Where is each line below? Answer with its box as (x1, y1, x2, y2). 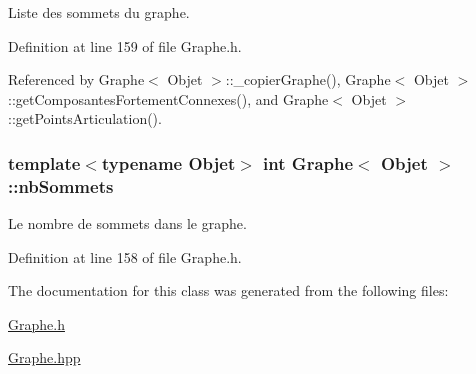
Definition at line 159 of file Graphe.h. (8, 35, 242, 56)
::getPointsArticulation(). (8, 108, 162, 129)
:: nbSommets (8, 173, 114, 198)
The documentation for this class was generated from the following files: (8, 280, 449, 301)
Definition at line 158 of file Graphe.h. (8, 246, 242, 267)
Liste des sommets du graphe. (8, 2, 190, 22)
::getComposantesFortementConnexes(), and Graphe (8, 88, 329, 109)
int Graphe (263, 150, 354, 175)
